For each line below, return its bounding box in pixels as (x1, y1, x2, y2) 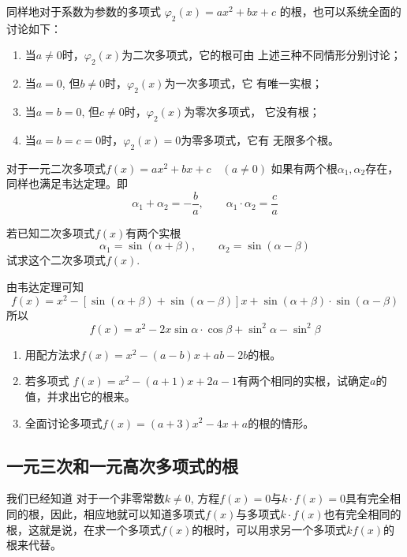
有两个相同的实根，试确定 (237, 372, 370, 389)
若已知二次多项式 (6, 224, 95, 241)
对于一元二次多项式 (6, 159, 106, 176)
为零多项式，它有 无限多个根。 (181, 131, 339, 148)
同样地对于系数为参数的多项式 (6, 3, 161, 19)
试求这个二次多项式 (6, 252, 106, 268)
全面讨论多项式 (24, 414, 103, 431)
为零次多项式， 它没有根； (184, 103, 320, 119)
